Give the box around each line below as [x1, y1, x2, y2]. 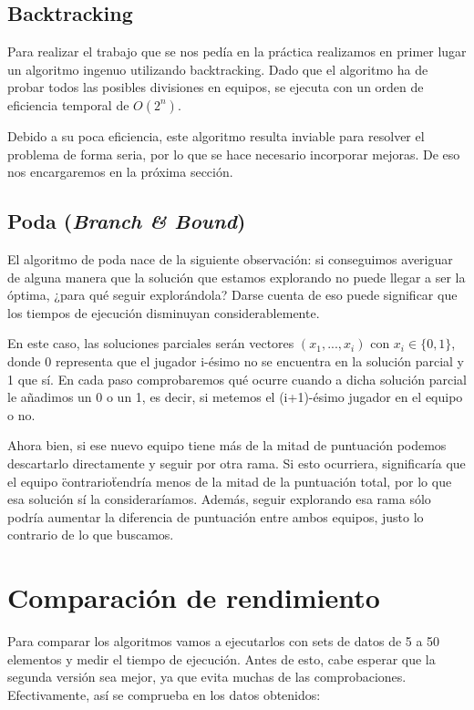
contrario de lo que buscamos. [7, 525, 174, 544]
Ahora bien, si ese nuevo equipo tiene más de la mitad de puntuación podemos [7, 436, 447, 455]
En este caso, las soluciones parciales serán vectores [7, 334, 294, 353]
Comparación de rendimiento [7, 579, 380, 616]
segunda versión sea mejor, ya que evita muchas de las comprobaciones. [7, 667, 407, 686]
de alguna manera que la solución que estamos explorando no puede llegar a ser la [7, 267, 466, 286]
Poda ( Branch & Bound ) [7, 207, 246, 235]
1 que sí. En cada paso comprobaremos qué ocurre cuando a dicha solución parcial [7, 369, 467, 388]
